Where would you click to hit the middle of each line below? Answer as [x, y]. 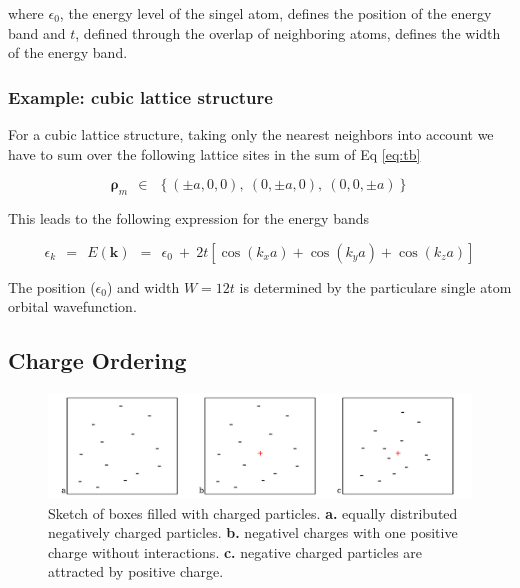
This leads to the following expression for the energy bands [189, 217]
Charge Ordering [97, 360]
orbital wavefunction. [72, 306]
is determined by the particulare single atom [375, 286]
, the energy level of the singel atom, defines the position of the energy [275, 13]
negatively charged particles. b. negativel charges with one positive [253, 532]
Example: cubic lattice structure [140, 96]
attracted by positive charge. [136, 571]
